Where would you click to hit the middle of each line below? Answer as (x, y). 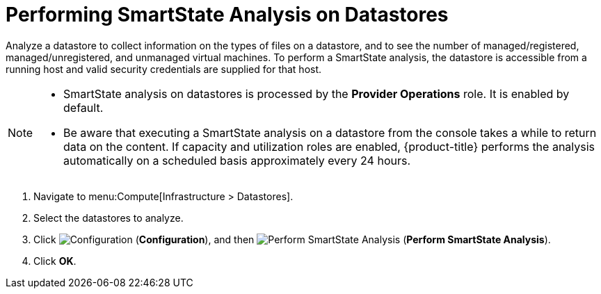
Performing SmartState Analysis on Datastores (227, 15)
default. (83, 107)
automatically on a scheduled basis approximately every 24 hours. (237, 160)
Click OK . (55, 261)
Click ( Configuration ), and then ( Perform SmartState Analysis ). (292, 239)
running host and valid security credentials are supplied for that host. (164, 69)
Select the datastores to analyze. (109, 218)
